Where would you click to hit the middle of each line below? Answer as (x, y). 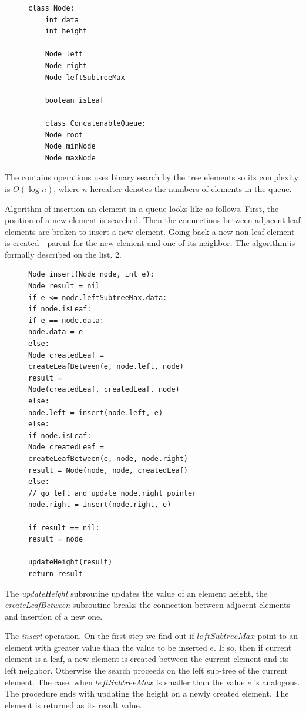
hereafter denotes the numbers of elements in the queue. (191, 188)
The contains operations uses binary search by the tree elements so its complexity (152, 177)
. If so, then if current (253, 647)
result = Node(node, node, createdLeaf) (108, 470)
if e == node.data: (66, 320)
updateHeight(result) (70, 562)
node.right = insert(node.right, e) (100, 505)
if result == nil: (64, 528)
